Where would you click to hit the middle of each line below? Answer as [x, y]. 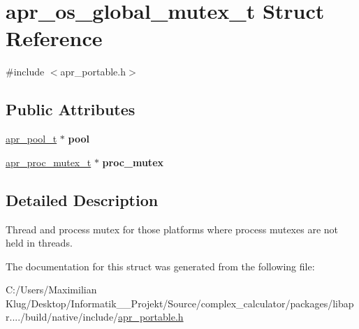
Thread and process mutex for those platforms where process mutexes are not [172, 229]
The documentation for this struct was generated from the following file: [160, 266]
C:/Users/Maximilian [51, 290]
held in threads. [39, 243]
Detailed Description [82, 199]
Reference [54, 38]
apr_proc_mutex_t [49, 162]
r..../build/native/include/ [62, 317]
